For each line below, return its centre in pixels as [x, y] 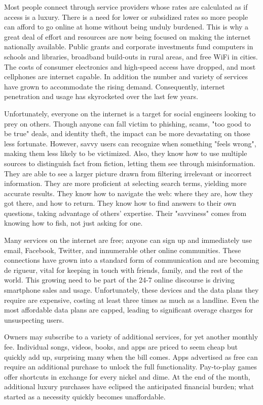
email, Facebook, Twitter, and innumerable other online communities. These [123, 250]
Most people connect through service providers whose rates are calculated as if [126, 7]
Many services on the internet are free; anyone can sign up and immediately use [128, 240]
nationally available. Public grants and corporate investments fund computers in [129, 46]
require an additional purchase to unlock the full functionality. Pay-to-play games [130, 367]
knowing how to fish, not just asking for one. [73, 223]
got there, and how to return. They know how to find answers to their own [120, 203]
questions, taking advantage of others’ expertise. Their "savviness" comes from [125, 213]
